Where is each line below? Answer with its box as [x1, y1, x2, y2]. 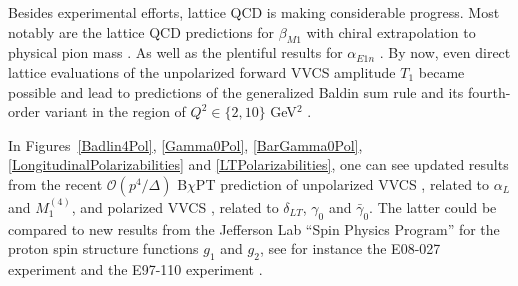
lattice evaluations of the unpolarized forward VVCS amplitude [8, 61, 396, 82]
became [418, 61, 465, 82]
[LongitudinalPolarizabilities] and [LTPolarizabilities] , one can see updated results [8, 154, 509, 175]
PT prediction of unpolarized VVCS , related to [195, 173, 490, 194]
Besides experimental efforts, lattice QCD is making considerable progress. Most [8, 2, 500, 22]
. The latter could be [369, 196, 497, 217]
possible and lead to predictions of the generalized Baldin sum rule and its [8, 81, 464, 102]
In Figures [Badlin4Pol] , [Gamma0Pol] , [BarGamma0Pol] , [8, 134, 363, 155]
